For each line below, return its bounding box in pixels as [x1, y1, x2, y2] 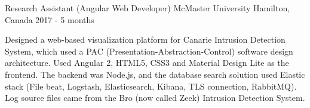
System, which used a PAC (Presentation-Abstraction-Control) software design [5, 45, 293, 57]
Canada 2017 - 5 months [5, 13, 94, 26]
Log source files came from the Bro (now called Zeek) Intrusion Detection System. [5, 91, 305, 104]
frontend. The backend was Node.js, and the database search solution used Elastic [5, 68, 305, 80]
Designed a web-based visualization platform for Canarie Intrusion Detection [5, 33, 286, 46]
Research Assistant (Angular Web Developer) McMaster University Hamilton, [5, 2, 290, 14]
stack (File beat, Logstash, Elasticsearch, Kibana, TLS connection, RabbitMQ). [5, 80, 297, 92]
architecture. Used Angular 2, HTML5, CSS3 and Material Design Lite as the [5, 56, 289, 69]
